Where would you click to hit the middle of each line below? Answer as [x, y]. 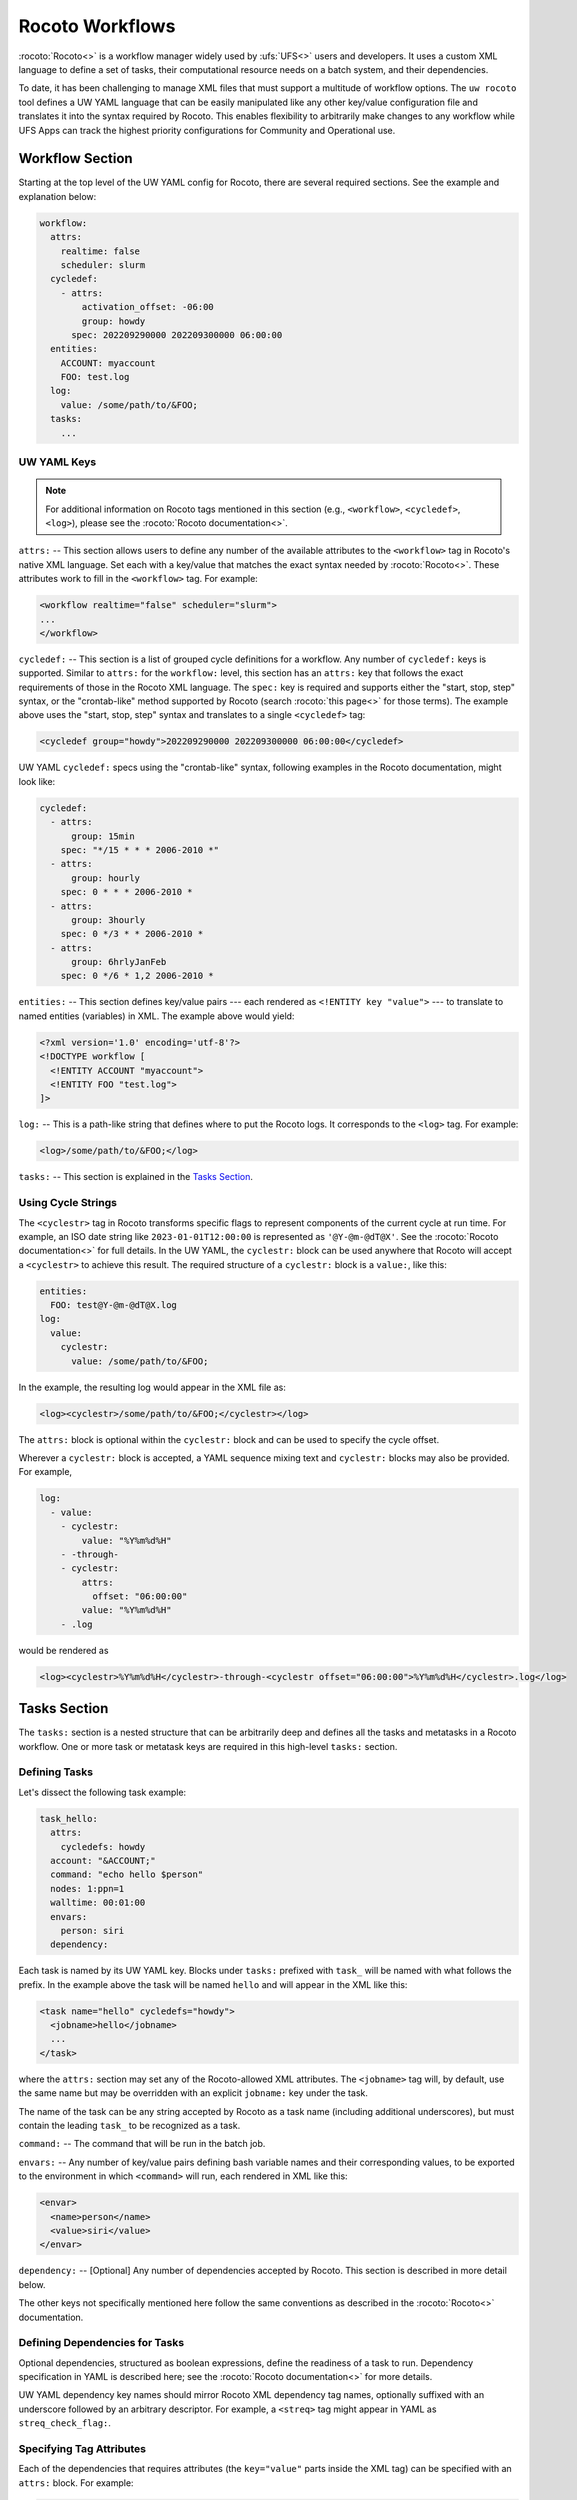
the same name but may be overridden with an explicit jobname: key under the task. [193, 2093]
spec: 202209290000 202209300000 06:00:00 [177, 334]
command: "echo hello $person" [127, 1874]
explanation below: [57, 196]
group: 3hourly [108, 919]
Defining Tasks [56, 1772]
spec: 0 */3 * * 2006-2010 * [132, 934]
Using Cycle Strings [67, 1203]
